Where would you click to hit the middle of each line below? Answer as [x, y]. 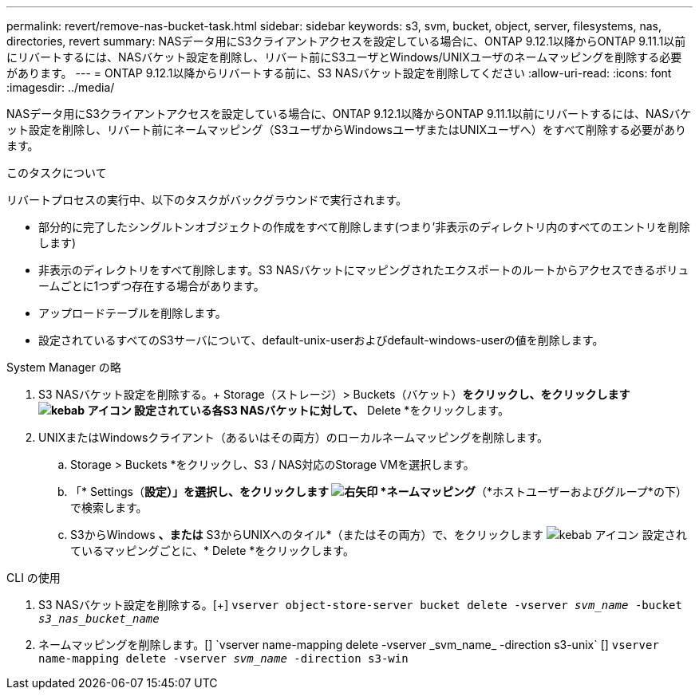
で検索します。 [109, 507]
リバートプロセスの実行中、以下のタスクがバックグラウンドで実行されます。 [207, 200]
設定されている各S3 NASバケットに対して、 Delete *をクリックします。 [322, 410]
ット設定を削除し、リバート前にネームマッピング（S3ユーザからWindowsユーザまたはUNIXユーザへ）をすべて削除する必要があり [347, 130]
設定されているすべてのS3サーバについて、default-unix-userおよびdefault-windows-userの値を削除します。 [321, 340]
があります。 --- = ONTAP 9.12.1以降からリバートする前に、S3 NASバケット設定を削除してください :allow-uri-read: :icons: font [339, 73]
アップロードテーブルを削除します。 [132, 313]
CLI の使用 [34, 578]
